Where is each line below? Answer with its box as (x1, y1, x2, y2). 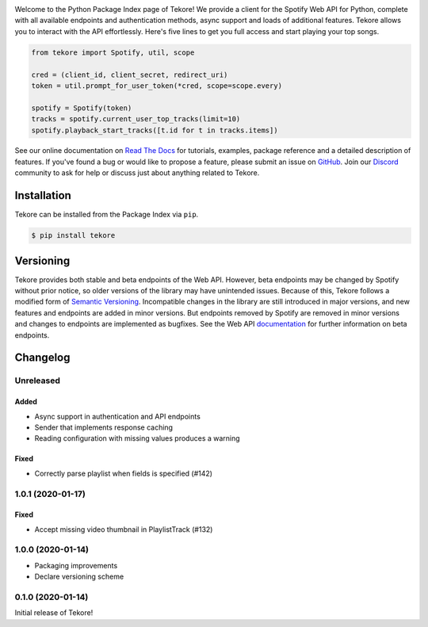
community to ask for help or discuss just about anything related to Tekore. (14, 168, 260, 178)
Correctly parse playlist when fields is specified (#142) (34, 468, 213, 478)
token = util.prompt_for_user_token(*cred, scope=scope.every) (31, 81, 283, 90)
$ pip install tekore (31, 231, 116, 240)
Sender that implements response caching (34, 422, 174, 432)
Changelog (14, 351, 71, 365)
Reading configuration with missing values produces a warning (34, 434, 241, 443)
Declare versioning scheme (34, 572, 124, 582)
